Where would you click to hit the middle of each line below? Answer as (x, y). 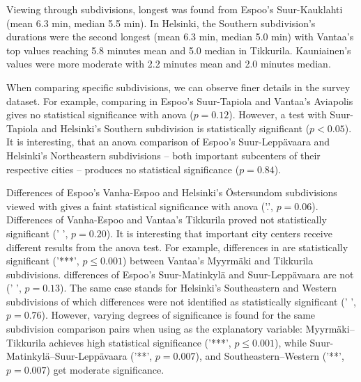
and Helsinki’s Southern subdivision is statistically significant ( (176, 128)
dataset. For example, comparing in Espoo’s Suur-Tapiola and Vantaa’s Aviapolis (180, 101)
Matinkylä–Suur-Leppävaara (67, 356)
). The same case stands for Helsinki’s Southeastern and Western (199, 288)
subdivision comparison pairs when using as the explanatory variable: (154, 329)
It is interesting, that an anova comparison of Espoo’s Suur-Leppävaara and (168, 142)
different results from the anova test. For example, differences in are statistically (177, 247)
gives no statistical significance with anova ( (100, 114)
